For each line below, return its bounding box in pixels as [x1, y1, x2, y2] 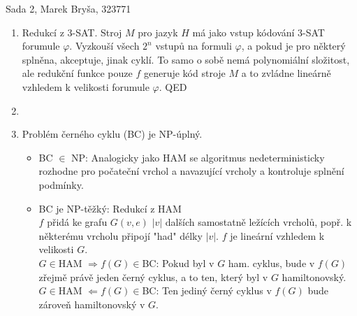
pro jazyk [138, 24, 178, 39]
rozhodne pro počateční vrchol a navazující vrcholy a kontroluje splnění [38, 164, 344, 178]
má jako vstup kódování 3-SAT [192, 24, 325, 39]
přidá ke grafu [47, 215, 108, 229]
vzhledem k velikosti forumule [22, 79, 150, 94]
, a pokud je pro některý [241, 38, 346, 53]
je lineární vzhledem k [230, 228, 325, 243]
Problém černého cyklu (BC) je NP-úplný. [22, 127, 203, 141]
